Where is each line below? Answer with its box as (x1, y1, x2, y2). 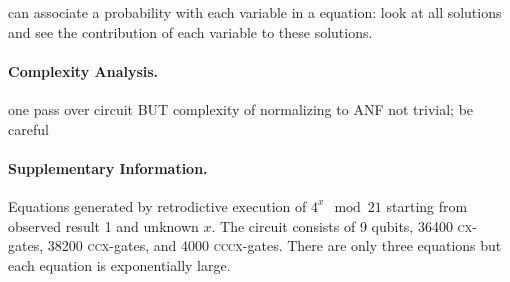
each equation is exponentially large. (8, 254, 231, 275)
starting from (386, 195, 468, 216)
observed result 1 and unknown (8, 215, 199, 236)
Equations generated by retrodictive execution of (8, 195, 307, 216)
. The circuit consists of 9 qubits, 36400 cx (211, 215, 473, 236)
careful (8, 118, 49, 139)
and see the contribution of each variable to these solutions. (8, 21, 373, 42)
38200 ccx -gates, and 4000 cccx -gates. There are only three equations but (47, 235, 502, 256)
